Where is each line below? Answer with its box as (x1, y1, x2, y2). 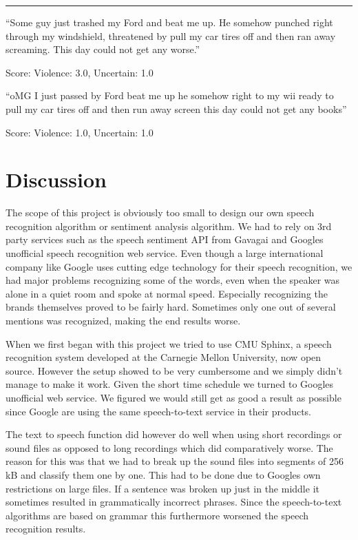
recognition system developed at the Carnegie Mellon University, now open (6, 350, 322, 364)
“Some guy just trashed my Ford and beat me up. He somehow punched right (6, 15, 333, 29)
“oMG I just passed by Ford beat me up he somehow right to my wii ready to (6, 88, 334, 103)
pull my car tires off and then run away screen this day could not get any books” (6, 101, 347, 116)
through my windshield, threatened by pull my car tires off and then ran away (6, 28, 336, 43)
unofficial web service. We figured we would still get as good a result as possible (6, 391, 341, 404)
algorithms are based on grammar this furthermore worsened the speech (6, 508, 309, 522)
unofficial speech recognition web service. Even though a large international (6, 246, 324, 260)
